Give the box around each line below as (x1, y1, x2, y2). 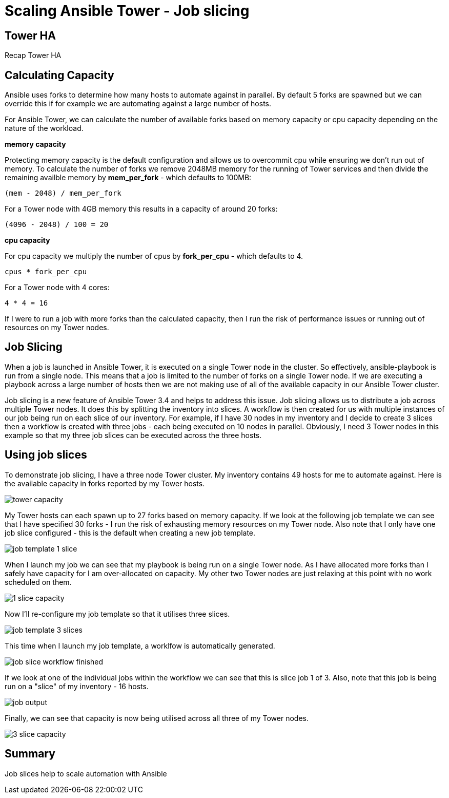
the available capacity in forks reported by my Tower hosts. (5, 479, 205, 488)
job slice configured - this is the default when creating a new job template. (5, 528, 256, 537)
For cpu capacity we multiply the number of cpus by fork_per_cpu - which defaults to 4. (5, 252, 303, 261)
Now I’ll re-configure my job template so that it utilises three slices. (5, 609, 230, 618)
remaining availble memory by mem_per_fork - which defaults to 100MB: (5, 173, 252, 182)
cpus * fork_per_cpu (5, 268, 87, 276)
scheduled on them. (5, 577, 72, 586)
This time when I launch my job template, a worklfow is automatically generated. (5, 641, 275, 650)
